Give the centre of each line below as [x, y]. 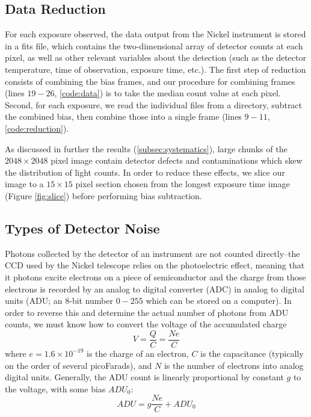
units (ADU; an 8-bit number [59, 301]
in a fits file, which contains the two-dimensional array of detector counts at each [154, 45]
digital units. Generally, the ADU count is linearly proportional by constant [144, 377]
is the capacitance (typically [252, 353]
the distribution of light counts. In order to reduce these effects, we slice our [145, 172]
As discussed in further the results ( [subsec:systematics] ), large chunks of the [146, 148]
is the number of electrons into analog [234, 365]
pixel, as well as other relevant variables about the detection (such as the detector [155, 57]
